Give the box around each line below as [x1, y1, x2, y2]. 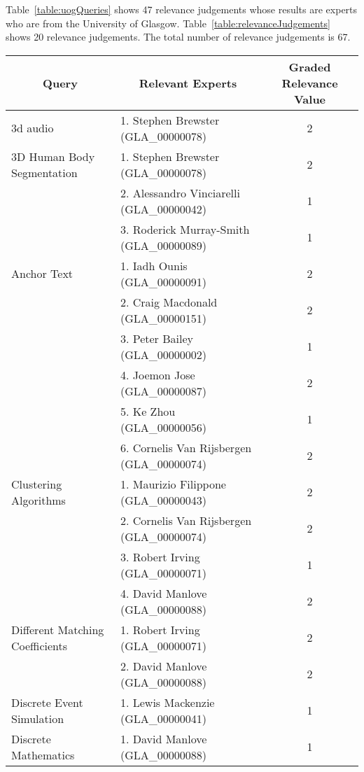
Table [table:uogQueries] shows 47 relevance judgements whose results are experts [6, 2, 358, 16]
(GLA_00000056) [120, 419, 206, 435]
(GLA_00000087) [120, 382, 206, 399]
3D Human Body [11, 148, 95, 164]
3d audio [11, 120, 54, 136]
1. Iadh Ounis [120, 257, 188, 274]
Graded [288, 58, 331, 75]
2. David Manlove [120, 657, 207, 674]
